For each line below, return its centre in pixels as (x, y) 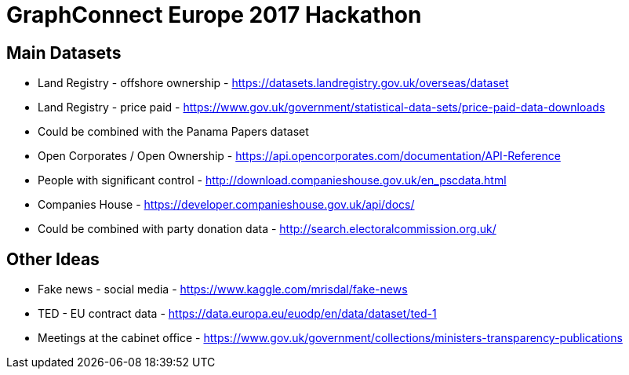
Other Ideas (53, 259)
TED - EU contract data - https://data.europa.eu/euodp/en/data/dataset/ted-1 (237, 314)
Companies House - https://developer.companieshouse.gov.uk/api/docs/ (226, 205)
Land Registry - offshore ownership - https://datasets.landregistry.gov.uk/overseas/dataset (273, 83)
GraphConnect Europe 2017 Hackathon (214, 15)
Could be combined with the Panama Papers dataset (173, 132)
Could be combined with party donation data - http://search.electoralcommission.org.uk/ (267, 229)
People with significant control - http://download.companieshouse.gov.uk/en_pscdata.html (272, 180)
